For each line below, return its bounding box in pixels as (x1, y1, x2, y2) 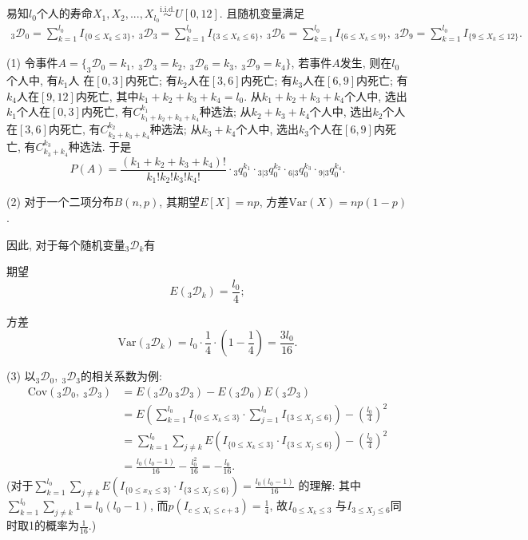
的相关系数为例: (81, 367, 162, 384)
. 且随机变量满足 (219, 5, 305, 22)
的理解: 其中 (298, 477, 361, 494)
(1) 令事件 (6, 54, 58, 71)
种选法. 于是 (68, 138, 132, 155)
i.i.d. (160, 5, 176, 14)
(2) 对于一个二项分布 (6, 193, 114, 210)
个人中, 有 (6, 72, 58, 89)
